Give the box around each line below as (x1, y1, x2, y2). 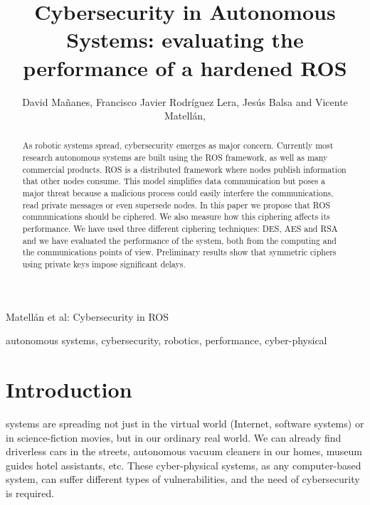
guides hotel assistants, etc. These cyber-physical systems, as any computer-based (6, 457, 361, 472)
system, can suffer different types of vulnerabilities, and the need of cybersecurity (6, 472, 360, 487)
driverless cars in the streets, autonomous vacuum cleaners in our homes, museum (6, 444, 362, 459)
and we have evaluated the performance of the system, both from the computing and (22, 234, 337, 246)
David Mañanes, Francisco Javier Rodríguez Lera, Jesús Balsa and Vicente (22, 94, 348, 109)
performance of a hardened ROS (23, 53, 347, 82)
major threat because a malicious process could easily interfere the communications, (22, 187, 334, 199)
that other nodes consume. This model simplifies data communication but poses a (22, 175, 326, 187)
